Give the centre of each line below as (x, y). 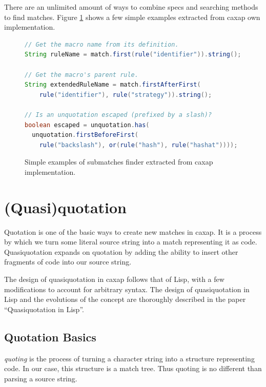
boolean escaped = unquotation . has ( (87, 125)
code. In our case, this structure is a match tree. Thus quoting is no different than (133, 368)
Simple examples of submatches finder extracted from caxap (119, 162)
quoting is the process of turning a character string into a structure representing (129, 358)
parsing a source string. (41, 378)
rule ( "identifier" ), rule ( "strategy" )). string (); (126, 95)
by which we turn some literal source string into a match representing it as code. (131, 242)
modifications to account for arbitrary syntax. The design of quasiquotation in (127, 289)
